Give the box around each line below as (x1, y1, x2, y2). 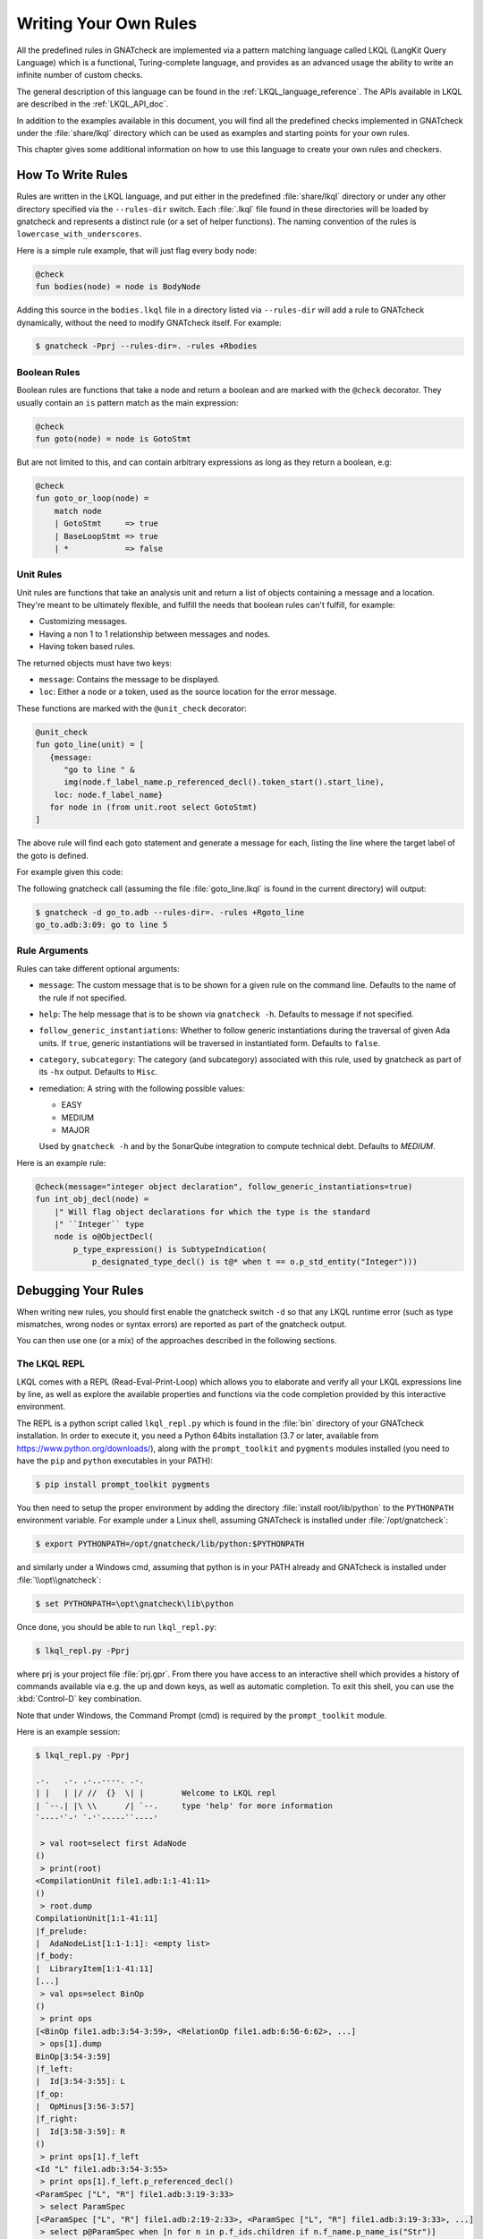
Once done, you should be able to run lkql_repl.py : (16, 1621, 217, 1632)
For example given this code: (16, 867, 123, 878)
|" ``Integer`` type (54, 1219, 145, 1229)
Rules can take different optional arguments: (16, 963, 180, 974)
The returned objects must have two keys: (16, 657, 173, 668)
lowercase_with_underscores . (16, 228, 142, 239)
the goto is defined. (16, 850, 89, 861)
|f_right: (35, 2114, 79, 2124)
